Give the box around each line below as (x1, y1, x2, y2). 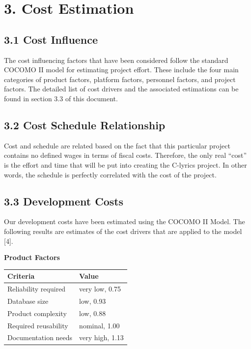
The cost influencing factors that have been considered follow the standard (4, 55, 228, 65)
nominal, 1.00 (79, 320, 120, 330)
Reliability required (7, 284, 66, 294)
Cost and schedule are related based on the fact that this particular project (4, 140, 230, 150)
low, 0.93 (79, 295, 106, 306)
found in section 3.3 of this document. (4, 93, 118, 103)
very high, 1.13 (79, 332, 124, 343)
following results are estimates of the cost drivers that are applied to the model (4, 226, 242, 236)
